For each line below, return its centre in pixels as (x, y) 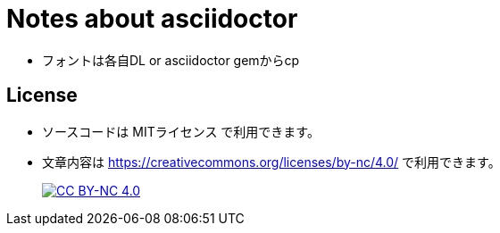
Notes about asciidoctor (152, 19)
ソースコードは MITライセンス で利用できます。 (181, 131)
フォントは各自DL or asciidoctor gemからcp (171, 60)
